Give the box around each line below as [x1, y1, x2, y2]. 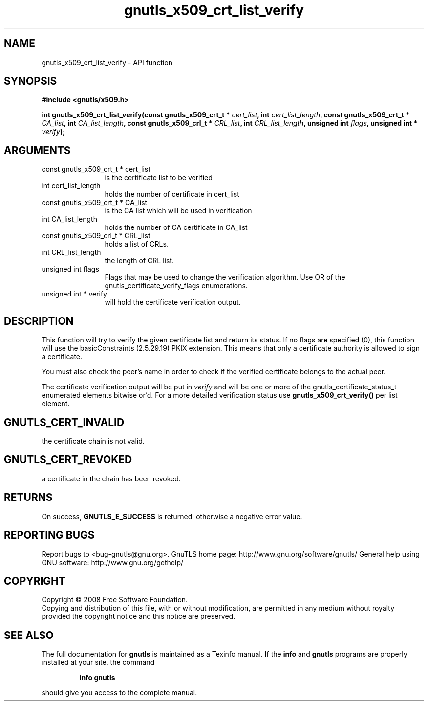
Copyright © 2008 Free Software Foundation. [42, 595, 188, 604]
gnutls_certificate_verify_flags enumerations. [105, 281, 248, 290]
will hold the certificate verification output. [105, 298, 241, 307]
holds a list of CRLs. [105, 240, 169, 249]
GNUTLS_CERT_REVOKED [4, 454, 132, 466]
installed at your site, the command [42, 658, 155, 667]
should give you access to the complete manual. [42, 688, 197, 697]
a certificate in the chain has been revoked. [42, 474, 181, 483]
